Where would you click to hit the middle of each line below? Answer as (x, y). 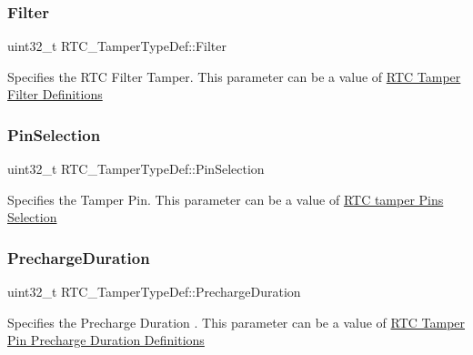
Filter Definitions (55, 94)
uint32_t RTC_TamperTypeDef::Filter (117, 46)
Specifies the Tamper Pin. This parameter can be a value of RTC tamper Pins (226, 199)
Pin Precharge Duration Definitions (106, 340)
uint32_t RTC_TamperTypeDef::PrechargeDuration (154, 292)
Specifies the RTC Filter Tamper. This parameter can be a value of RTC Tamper (234, 76)
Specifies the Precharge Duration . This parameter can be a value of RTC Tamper (236, 322)
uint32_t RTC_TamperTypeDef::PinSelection (136, 169)
